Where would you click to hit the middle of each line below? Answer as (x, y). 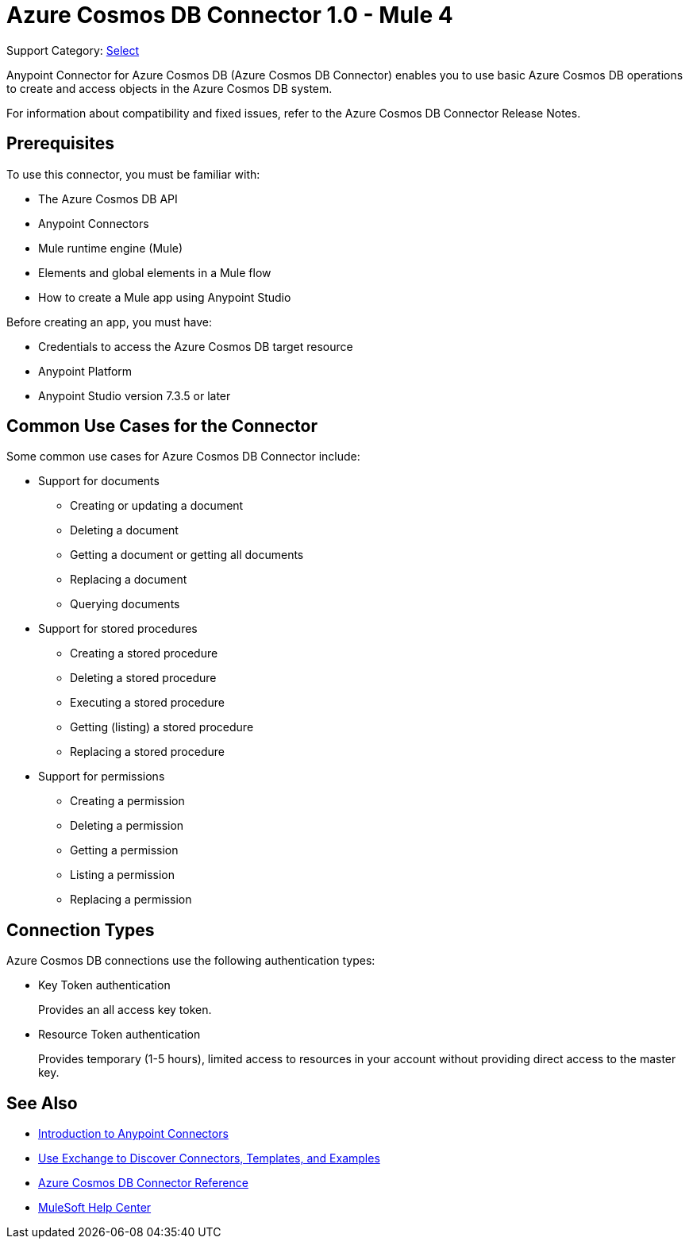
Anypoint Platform (85, 371)
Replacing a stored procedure (147, 752)
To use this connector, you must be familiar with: (133, 174)
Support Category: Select (73, 50)
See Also (42, 1103)
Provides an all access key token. (125, 1010)
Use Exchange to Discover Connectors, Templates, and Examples (209, 1158)
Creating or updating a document (157, 506)
